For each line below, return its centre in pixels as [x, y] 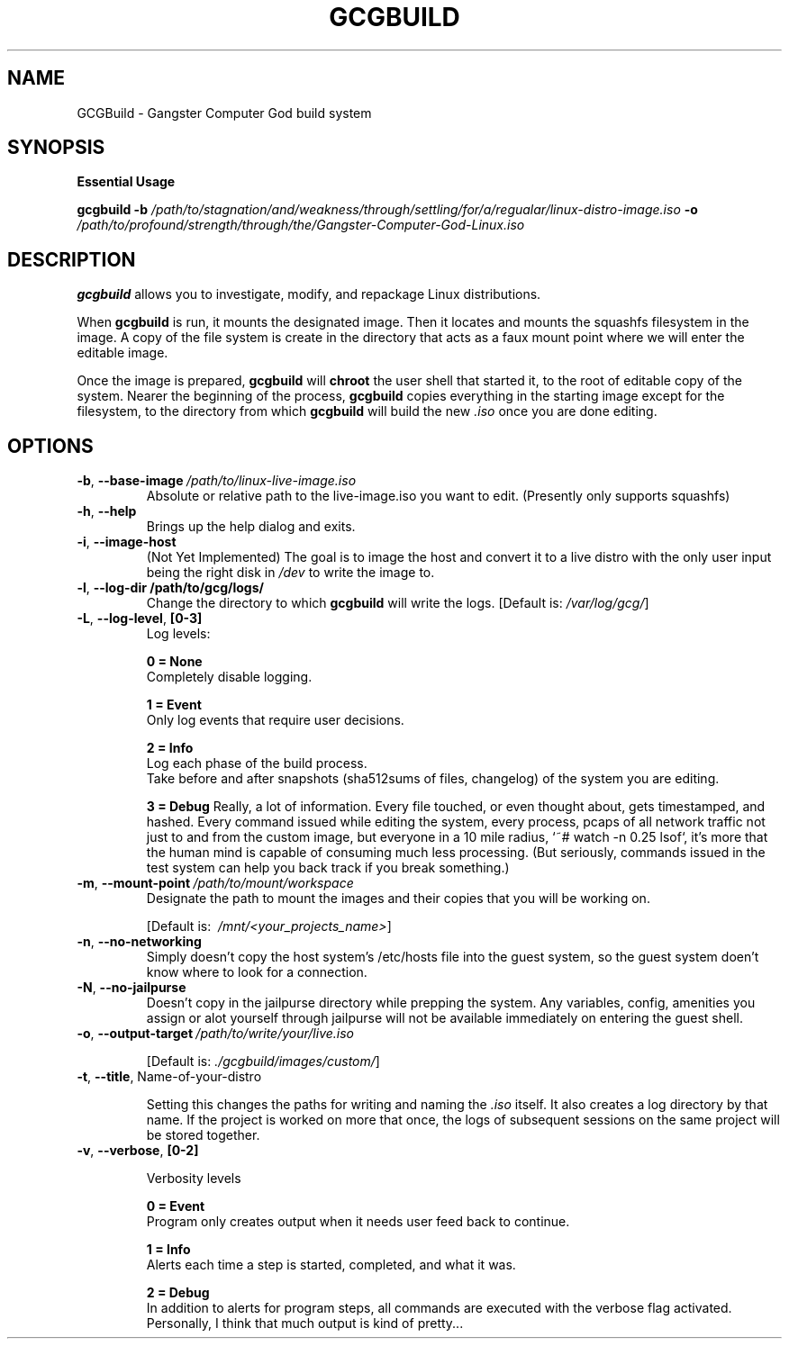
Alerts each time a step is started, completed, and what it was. [331, 1265]
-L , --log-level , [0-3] [140, 619]
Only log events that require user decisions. [275, 720]
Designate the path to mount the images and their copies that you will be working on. [398, 899]
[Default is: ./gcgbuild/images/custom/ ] [263, 1061]
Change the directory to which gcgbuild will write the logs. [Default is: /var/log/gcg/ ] [398, 603]
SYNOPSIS [56, 148]
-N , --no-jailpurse [131, 988]
